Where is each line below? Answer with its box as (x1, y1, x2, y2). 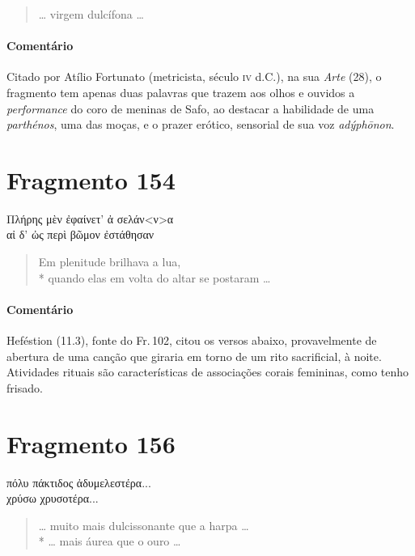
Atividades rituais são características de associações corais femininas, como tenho (6, 363, 409, 380)
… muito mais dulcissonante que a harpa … (38, 516, 249, 533)
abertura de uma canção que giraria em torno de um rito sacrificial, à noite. (6, 347, 382, 364)
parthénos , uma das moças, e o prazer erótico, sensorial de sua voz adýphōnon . (6, 116, 395, 133)
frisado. (6, 379, 43, 396)
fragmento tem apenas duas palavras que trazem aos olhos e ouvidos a (6, 83, 355, 100)
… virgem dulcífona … (38, 6, 144, 22)
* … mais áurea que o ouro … (38, 533, 181, 550)
